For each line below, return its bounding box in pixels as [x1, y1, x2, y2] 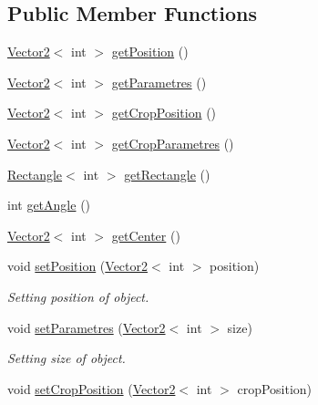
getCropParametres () [111, 133, 234, 152]
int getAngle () [7, 195, 91, 214]
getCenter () [111, 225, 180, 244]
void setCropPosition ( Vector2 [7, 379, 176, 398]
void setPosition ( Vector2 [7, 256, 149, 275]
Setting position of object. [7, 286, 149, 306]
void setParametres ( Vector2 [7, 317, 166, 337]
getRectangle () [124, 164, 210, 183]
